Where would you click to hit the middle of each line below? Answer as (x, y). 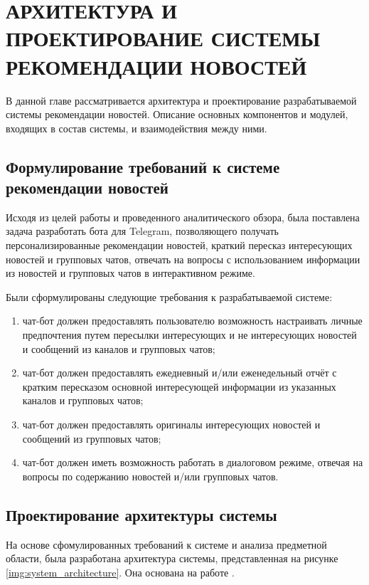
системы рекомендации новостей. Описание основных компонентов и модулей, (177, 114)
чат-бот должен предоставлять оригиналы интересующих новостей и (171, 424)
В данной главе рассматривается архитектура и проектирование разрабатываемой (181, 100)
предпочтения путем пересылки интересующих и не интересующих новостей (189, 335)
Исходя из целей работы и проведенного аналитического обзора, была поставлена (183, 217)
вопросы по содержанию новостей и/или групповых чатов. (150, 476)
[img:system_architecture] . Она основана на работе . (120, 572)
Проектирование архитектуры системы (141, 514)
